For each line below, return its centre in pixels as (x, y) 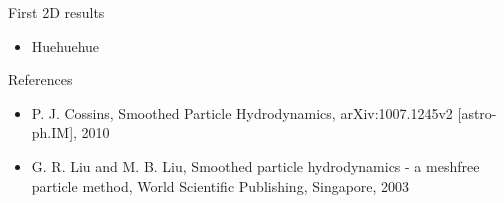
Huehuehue (65, 45)
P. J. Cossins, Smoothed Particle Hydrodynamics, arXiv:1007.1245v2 (242, 112)
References (40, 79)
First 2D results (56, 12)
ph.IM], (54, 132)
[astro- (477, 112)
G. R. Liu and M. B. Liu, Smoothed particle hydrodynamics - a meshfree (255, 165)
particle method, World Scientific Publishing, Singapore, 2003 (220, 185)
